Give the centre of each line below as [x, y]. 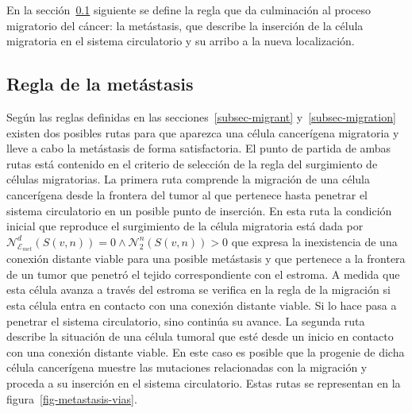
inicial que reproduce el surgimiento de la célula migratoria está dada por [185, 226]
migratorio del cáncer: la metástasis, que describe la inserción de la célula [185, 25]
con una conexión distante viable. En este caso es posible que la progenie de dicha [206, 351]
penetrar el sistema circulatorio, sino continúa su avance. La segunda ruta [186, 320]
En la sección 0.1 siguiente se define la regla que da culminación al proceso [189, 10]
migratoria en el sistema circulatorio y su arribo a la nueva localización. [181, 41]
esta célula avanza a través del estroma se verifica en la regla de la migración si [198, 289]
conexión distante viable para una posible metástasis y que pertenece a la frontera [206, 259]
